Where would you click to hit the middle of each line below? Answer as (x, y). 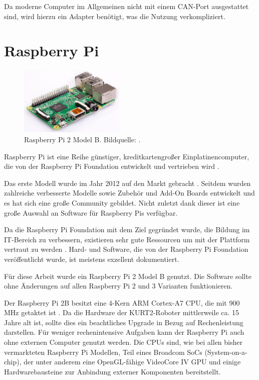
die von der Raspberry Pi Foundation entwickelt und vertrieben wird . (112, 166)
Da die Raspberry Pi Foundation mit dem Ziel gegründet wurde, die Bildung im (127, 229)
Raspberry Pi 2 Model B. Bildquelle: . (82, 139)
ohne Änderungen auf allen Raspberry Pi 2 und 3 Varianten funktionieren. (118, 286)
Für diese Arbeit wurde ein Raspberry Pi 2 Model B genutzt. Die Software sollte (128, 276)
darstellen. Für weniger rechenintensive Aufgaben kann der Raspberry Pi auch (124, 332)
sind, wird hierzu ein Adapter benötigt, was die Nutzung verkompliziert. (115, 16)
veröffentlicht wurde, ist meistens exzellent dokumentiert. (92, 259)
